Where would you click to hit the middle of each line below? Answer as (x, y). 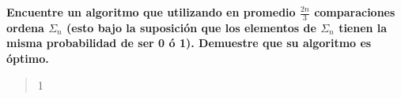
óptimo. (28, 59)
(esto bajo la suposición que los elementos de (191, 27)
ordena (25, 27)
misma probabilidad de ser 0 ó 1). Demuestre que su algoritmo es (189, 43)
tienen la (363, 27)
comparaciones (355, 12)
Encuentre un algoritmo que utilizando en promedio (151, 12)
